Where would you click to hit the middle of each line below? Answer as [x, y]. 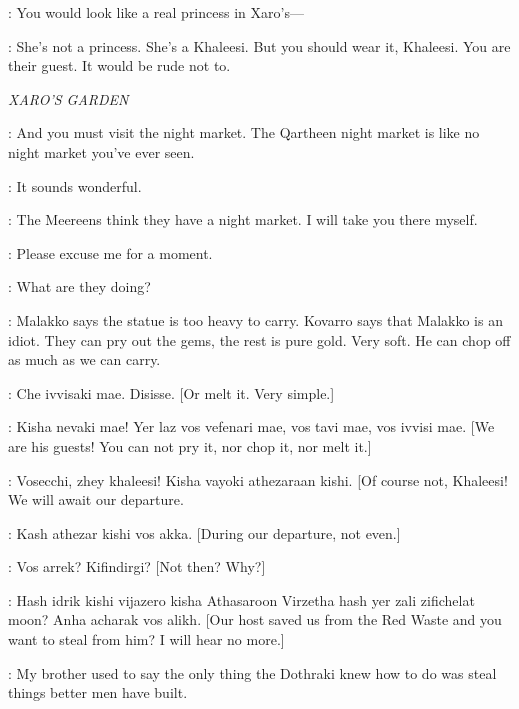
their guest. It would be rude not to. [119, 65]
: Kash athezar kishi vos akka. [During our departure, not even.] [204, 532]
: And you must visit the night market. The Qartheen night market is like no [244, 132]
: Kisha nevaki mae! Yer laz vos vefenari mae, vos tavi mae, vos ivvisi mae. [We [251, 426]
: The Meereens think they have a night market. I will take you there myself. [243, 219]
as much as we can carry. [84, 359]
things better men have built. [98, 692]
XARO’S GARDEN [68, 98]
